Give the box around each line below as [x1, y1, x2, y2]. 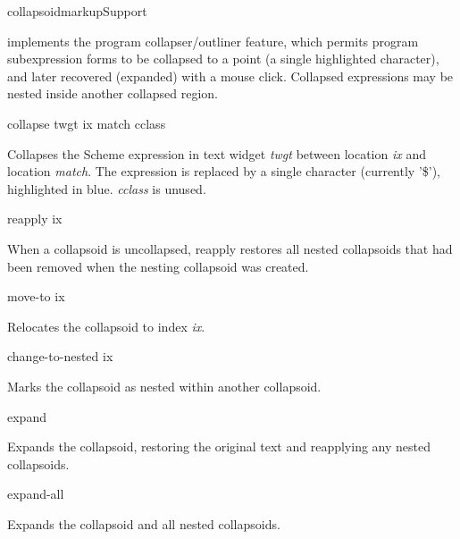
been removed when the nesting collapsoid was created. [7, 257, 309, 275]
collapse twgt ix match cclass [7, 114, 166, 132]
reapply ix [7, 209, 63, 228]
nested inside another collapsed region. [7, 84, 218, 103]
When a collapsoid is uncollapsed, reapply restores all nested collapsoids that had [7, 239, 453, 257]
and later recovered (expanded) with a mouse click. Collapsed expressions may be [7, 66, 454, 85]
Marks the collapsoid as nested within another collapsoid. [7, 376, 322, 395]
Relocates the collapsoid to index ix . [7, 316, 205, 335]
